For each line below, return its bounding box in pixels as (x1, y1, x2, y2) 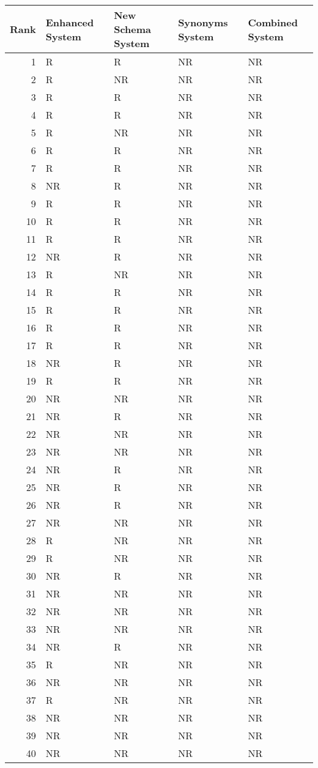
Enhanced (45, 15, 94, 29)
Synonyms (178, 15, 228, 29)
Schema (114, 22, 152, 36)
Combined (248, 15, 298, 29)
